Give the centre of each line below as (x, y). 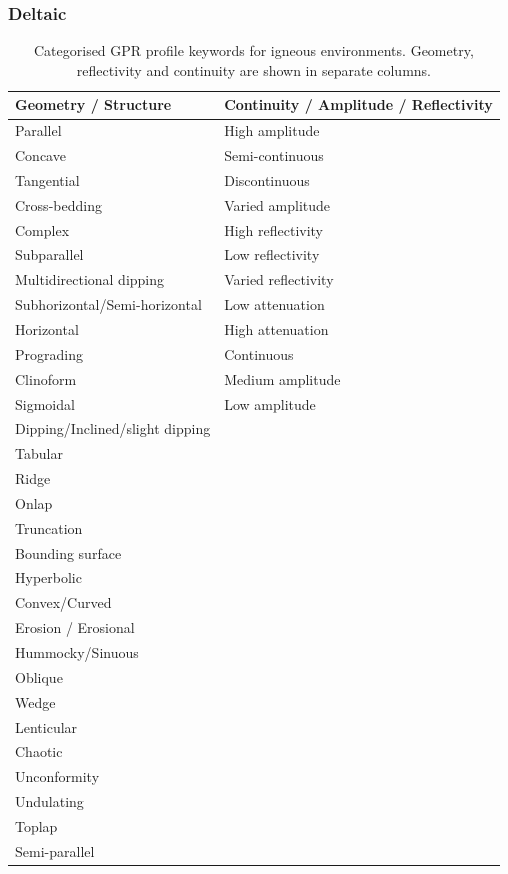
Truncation (49, 527)
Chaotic (39, 751)
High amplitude (272, 130)
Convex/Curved (63, 602)
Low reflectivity (272, 254)
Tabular (39, 453)
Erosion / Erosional (75, 627)
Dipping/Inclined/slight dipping (113, 428)
